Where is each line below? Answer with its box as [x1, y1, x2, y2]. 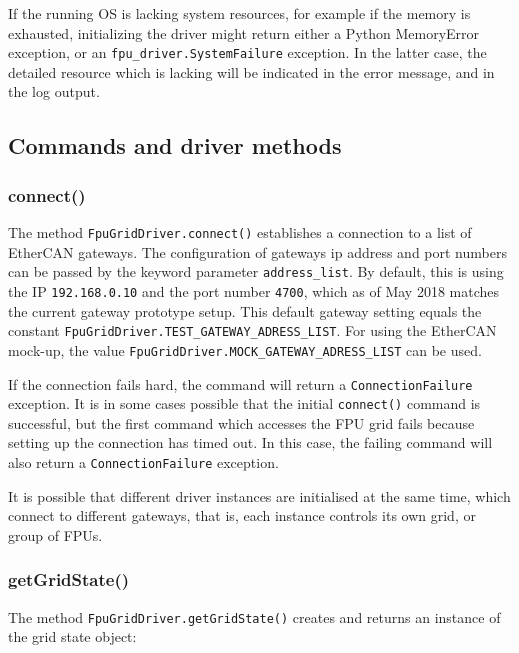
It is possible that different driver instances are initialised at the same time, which [8, 485, 511, 506]
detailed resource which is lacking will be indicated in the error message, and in [8, 61, 495, 82]
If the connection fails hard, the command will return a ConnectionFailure [8, 373, 473, 394]
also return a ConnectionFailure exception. [8, 452, 279, 472]
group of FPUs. [8, 524, 103, 545]
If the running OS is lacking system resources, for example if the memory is [8, 3, 471, 23]
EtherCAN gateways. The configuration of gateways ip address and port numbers [8, 241, 507, 262]
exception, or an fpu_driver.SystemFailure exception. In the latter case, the [8, 42, 487, 63]
